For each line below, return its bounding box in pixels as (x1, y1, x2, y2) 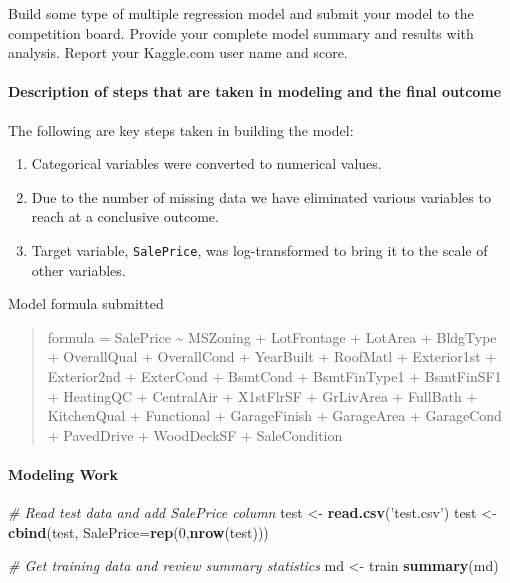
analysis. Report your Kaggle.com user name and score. (8, 42, 348, 63)
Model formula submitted (8, 293, 164, 314)
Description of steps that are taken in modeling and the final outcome (8, 81, 502, 102)
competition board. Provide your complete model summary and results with (8, 22, 474, 43)
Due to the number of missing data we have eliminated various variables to (31, 186, 491, 207)
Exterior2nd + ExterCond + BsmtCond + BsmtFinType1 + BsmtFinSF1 (47, 365, 502, 386)
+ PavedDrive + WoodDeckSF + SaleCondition (47, 424, 343, 445)
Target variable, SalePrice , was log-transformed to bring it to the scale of (31, 239, 488, 260)
